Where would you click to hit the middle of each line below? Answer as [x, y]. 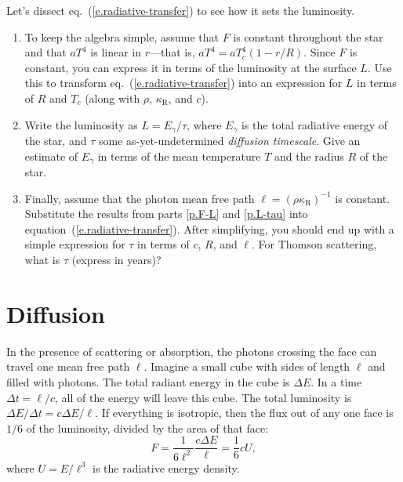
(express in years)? [116, 260]
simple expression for [75, 244]
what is [42, 260]
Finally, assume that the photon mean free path [140, 198]
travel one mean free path [68, 366]
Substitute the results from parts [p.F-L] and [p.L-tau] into [166, 214]
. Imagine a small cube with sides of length [247, 366]
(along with [113, 98]
